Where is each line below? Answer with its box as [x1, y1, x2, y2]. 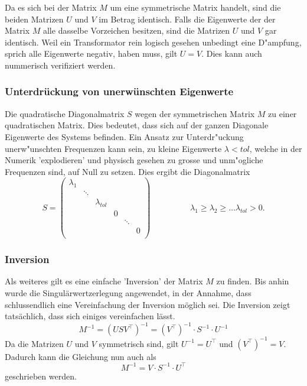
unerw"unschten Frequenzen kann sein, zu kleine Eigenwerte [5, 142, 222, 154]
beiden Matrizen [5, 12, 64, 25]
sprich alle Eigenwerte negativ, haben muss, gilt [5, 47, 178, 60]
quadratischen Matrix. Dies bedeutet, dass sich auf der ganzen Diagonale [5, 119, 269, 131]
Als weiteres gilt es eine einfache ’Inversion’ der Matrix [5, 275, 203, 287]
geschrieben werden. [5, 369, 77, 382]
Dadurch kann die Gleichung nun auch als [5, 350, 156, 362]
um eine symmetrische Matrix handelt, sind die [110, 1, 281, 13]
